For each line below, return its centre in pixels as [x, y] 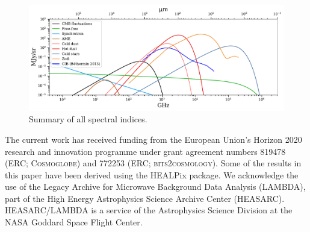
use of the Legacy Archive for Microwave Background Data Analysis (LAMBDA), [155, 187]
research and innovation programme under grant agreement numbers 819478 [145, 151]
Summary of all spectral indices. [88, 119]
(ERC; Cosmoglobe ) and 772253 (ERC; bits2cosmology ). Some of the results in [153, 163]
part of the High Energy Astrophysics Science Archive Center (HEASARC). [145, 198]
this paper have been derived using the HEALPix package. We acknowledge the [152, 174]
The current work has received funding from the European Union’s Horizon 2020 [153, 139]
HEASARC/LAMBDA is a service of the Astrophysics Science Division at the [149, 210]
